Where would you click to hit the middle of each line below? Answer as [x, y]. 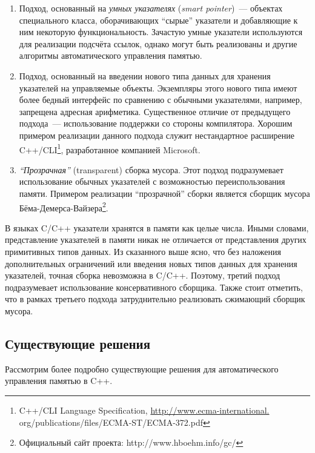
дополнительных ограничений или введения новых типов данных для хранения [151, 263]
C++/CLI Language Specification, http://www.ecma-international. [144, 410]
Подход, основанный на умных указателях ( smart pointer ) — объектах [151, 8]
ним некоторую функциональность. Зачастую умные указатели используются [161, 32]
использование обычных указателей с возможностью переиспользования [152, 181]
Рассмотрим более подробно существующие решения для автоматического [142, 369]
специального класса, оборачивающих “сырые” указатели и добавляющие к [158, 20]
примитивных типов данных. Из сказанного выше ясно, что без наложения [143, 251]
